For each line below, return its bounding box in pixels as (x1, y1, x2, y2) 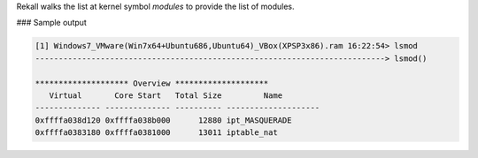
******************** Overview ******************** (35, 78, 269, 88)
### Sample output (16, 18, 88, 28)
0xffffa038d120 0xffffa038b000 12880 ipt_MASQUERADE (35, 115, 292, 125)
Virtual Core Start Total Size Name (49, 90, 283, 101)
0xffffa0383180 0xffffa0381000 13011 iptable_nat (35, 128, 278, 138)
